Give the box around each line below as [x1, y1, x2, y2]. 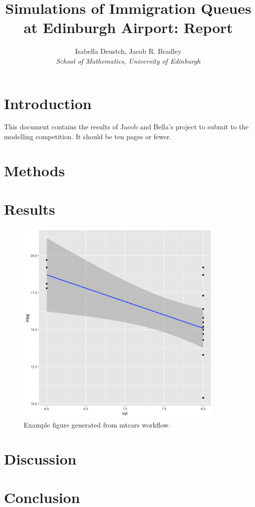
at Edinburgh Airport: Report [23, 17, 233, 38]
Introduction [4, 93, 92, 113]
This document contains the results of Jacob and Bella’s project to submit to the [4, 121, 249, 132]
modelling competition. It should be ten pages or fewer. [4, 131, 172, 142]
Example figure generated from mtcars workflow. [24, 419, 171, 429]
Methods [4, 160, 65, 180]
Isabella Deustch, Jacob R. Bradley [75, 46, 182, 56]
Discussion [4, 448, 76, 468]
